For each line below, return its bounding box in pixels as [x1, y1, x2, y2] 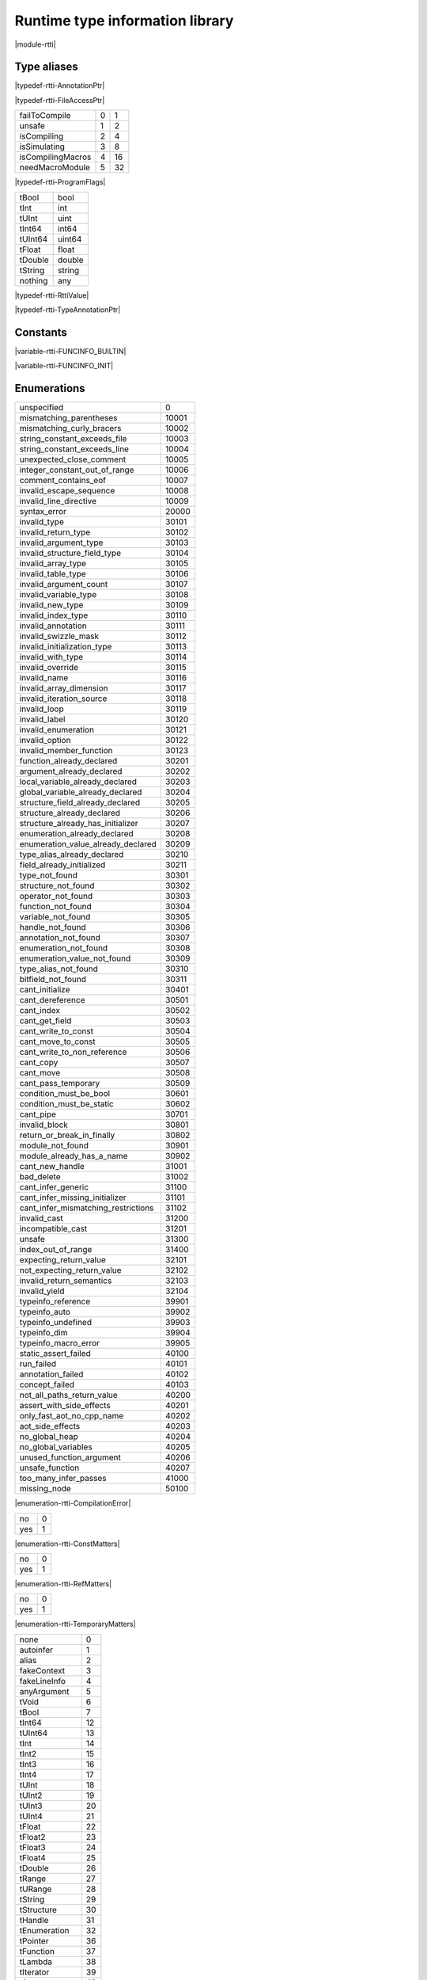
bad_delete [19, 1171, 61, 1182]
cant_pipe [19, 1109, 57, 1120]
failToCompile [19, 110, 71, 121]
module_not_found [19, 1140, 89, 1152]
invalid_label [19, 714, 66, 725]
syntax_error [19, 506, 66, 517]
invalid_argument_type [19, 537, 104, 548]
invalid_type [19, 516, 65, 527]
